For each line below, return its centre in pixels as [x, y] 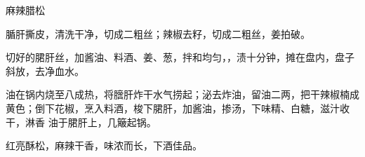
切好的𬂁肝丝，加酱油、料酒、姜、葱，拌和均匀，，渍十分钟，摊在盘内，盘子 [180, 57]
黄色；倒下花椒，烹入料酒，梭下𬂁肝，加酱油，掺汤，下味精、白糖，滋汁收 [178, 108]
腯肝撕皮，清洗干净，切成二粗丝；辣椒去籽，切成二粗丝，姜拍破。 [158, 33]
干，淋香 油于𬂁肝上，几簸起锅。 [81, 122]
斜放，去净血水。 [45, 70]
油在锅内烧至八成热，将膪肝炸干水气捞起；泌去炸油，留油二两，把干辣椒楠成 [182, 94]
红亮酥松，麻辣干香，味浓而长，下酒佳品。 [104, 145]
